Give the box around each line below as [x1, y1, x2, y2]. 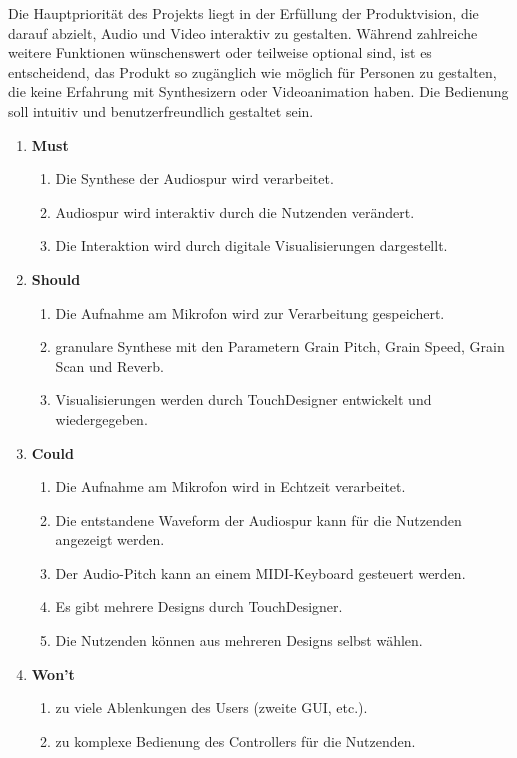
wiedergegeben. [55, 408, 148, 429]
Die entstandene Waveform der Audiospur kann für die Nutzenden [55, 509, 462, 530]
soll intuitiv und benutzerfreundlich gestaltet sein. [8, 100, 314, 121]
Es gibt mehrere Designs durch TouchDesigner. [55, 596, 343, 617]
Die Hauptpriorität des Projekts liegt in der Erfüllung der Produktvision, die [8, 3, 479, 23]
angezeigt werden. [55, 529, 165, 550]
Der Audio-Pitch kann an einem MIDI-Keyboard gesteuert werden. [55, 562, 466, 583]
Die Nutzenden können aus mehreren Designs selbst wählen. [55, 630, 423, 651]
